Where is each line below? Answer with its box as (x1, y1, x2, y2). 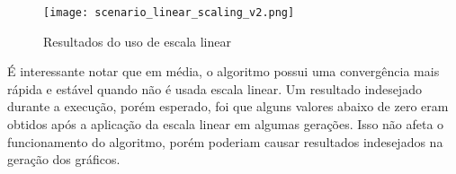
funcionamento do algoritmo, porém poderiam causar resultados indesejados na (7, 132, 443, 151)
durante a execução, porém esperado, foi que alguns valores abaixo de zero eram (7, 97, 449, 116)
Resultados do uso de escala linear (43, 31, 231, 50)
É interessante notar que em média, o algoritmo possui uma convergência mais (7, 62, 440, 81)
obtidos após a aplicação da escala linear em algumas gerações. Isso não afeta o (7, 115, 444, 134)
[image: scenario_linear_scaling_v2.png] (43, 6, 295, 19)
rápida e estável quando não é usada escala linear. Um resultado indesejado (7, 79, 422, 98)
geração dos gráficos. (7, 150, 121, 169)
